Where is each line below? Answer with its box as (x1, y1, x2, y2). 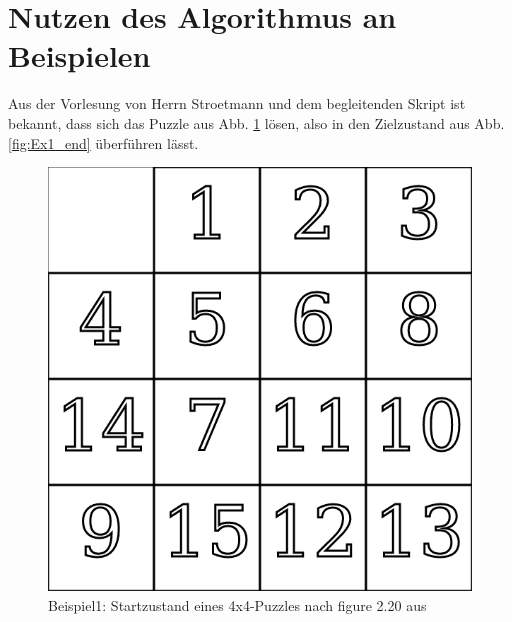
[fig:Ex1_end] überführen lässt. (8, 132, 199, 153)
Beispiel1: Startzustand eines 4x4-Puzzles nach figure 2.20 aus (48, 594, 427, 615)
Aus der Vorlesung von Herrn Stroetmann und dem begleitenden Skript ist (8, 93, 466, 114)
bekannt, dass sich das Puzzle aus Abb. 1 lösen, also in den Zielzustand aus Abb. (8, 112, 505, 133)
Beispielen (8, 35, 151, 76)
